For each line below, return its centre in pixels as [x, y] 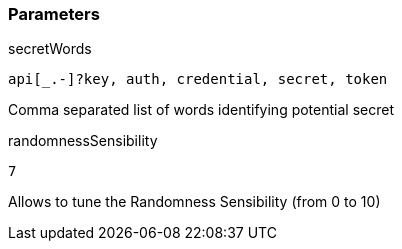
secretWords [50, 49]
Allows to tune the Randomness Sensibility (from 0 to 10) [194, 202]
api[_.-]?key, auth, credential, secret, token [198, 79]
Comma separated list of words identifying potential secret [201, 110]
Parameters [54, 14]
